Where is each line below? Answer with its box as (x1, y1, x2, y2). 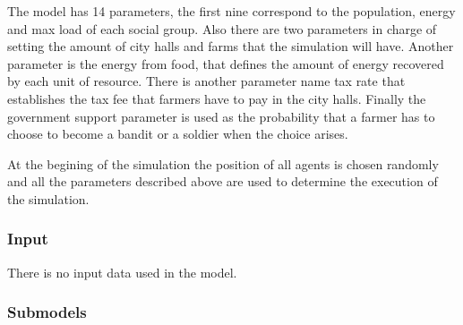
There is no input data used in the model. (7, 262, 237, 281)
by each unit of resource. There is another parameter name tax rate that (7, 72, 406, 90)
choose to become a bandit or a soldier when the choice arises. (7, 124, 348, 143)
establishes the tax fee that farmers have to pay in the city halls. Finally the (7, 89, 426, 107)
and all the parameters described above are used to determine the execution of (7, 172, 438, 191)
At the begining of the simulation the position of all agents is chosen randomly (7, 154, 439, 173)
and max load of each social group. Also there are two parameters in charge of (7, 19, 437, 38)
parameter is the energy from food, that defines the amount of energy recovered (7, 54, 444, 73)
